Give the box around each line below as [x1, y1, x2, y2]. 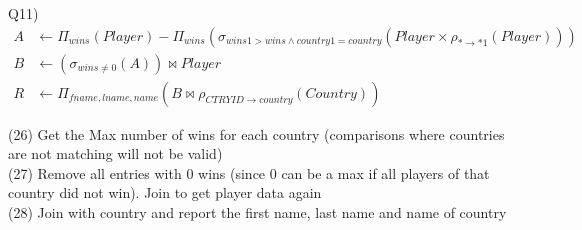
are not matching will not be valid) [8, 143, 223, 164]
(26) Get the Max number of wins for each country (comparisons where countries [8, 123, 505, 144]
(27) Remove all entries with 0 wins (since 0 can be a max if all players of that [8, 162, 490, 183]
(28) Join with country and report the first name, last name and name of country [8, 202, 507, 223]
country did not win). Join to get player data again [8, 182, 322, 203]
